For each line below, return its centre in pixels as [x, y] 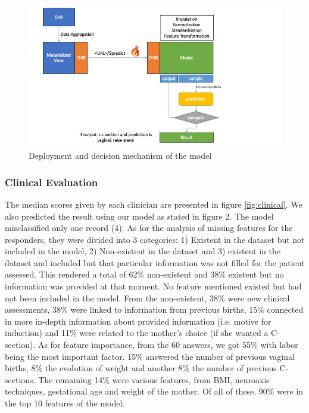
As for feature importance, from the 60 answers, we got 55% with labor [168, 345]
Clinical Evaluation [51, 182]
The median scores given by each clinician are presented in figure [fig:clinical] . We [154, 204]
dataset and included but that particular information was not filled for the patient [155, 262]
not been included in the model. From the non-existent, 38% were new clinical [147, 298]
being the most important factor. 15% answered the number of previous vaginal [150, 356]
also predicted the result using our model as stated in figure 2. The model [139, 216]
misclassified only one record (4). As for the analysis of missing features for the [149, 228]
